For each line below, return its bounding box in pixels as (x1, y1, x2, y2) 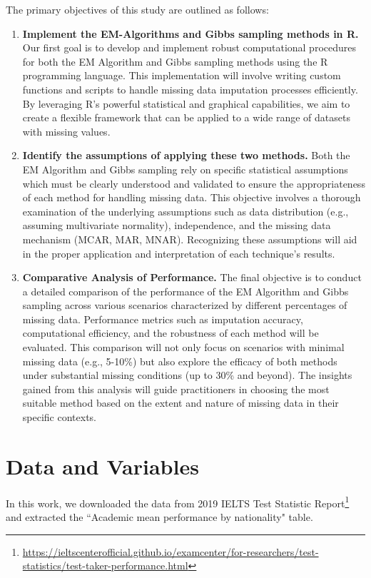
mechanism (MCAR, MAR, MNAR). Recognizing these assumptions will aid (22, 231, 357, 246)
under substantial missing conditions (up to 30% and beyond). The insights (22, 367, 352, 382)
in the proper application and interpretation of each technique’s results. (22, 245, 335, 260)
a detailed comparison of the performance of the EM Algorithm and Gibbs (22, 283, 349, 298)
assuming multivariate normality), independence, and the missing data (22, 218, 331, 233)
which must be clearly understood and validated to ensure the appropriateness (22, 176, 365, 191)
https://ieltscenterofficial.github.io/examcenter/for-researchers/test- (22, 544, 319, 559)
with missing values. (22, 123, 111, 138)
